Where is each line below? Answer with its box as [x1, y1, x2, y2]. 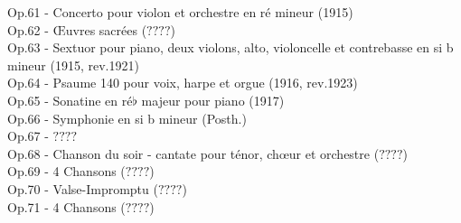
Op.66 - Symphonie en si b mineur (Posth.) [7, 108, 247, 127]
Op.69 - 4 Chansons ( [7, 162, 126, 181]
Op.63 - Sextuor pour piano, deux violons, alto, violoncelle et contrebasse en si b [7, 38, 454, 57]
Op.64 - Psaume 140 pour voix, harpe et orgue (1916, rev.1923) [7, 73, 358, 92]
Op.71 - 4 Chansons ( [7, 197, 126, 216]
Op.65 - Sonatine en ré [7, 90, 133, 109]
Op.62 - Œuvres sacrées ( [7, 20, 147, 39]
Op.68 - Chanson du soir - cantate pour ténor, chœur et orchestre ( [7, 144, 380, 163]
